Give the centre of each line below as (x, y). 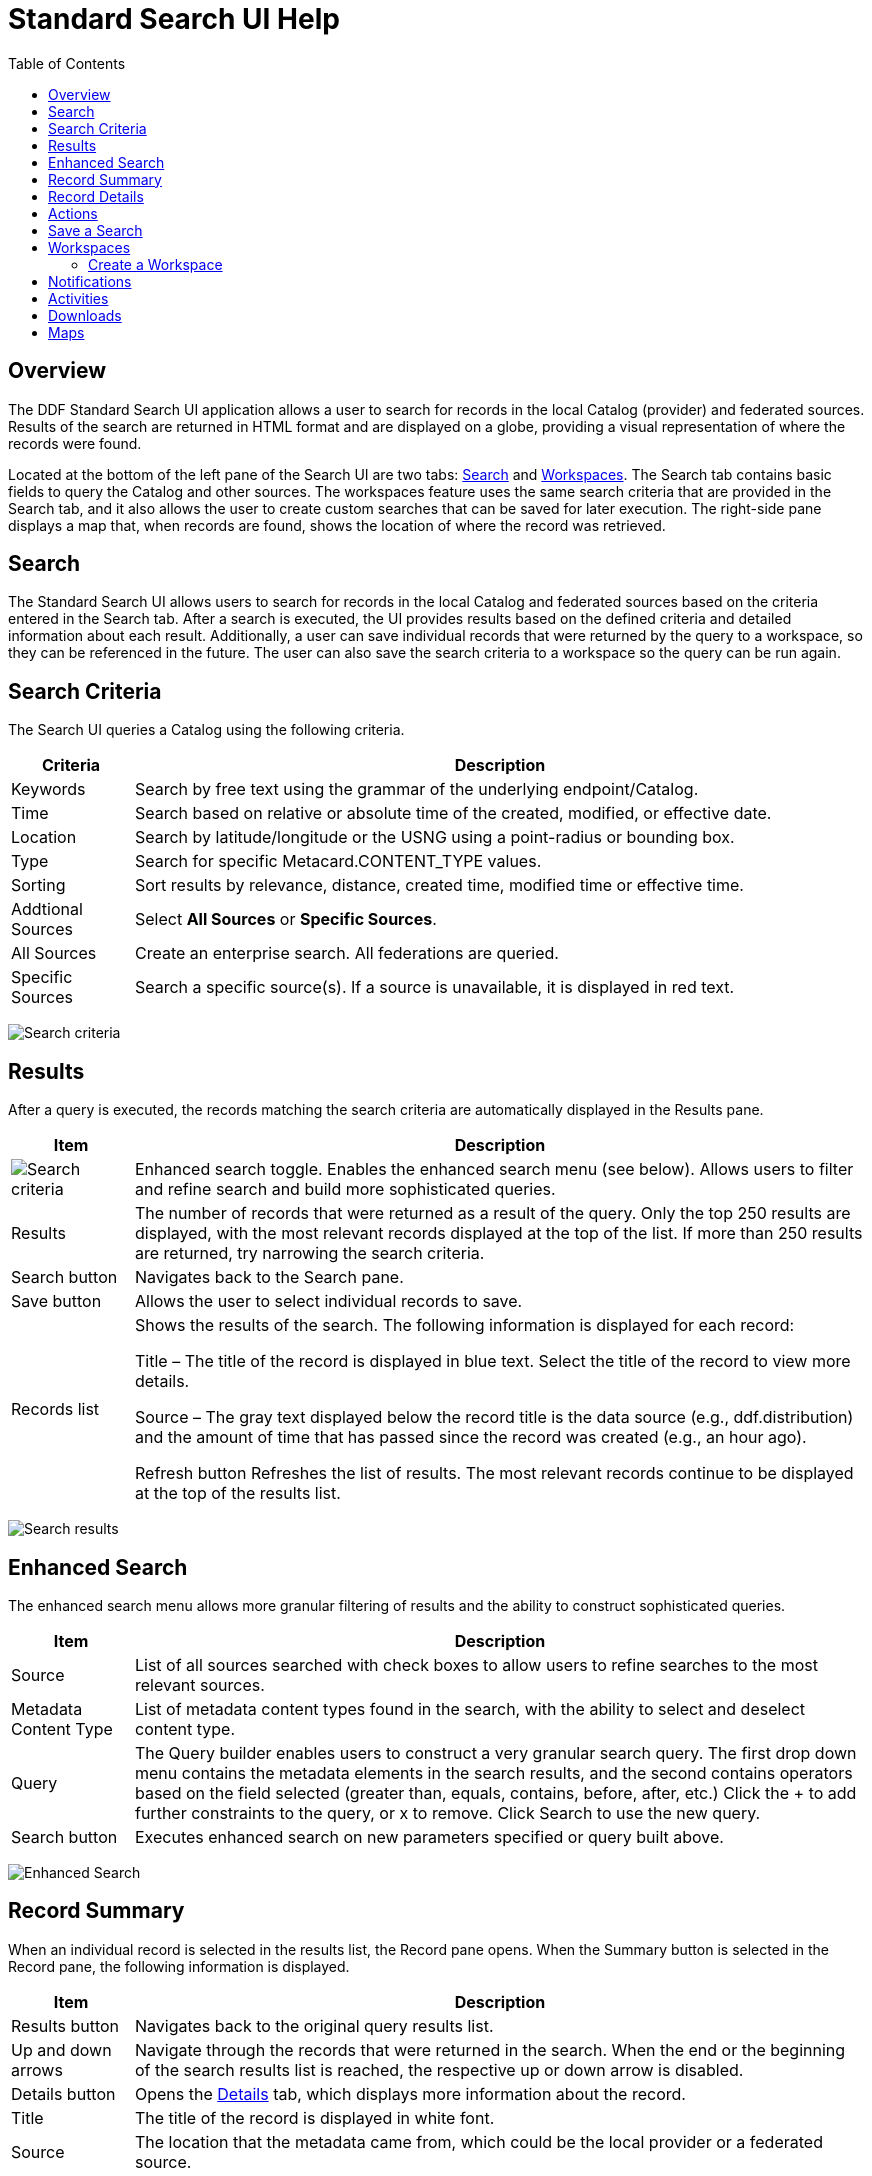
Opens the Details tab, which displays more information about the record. (410, 2093)
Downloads (85, 315)
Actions (73, 213)
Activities (78, 298)
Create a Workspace (155, 264)
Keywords (48, 789)
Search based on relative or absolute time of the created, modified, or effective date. (453, 813)
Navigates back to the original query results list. (314, 2025)
